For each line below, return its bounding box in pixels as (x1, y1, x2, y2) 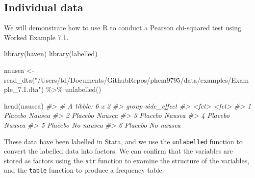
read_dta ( (4, 74, 35, 85)
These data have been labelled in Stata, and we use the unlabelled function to (4, 136, 243, 146)
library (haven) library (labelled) (4, 48, 98, 59)
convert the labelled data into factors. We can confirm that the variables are (4, 146, 233, 156)
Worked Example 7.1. (4, 32, 69, 42)
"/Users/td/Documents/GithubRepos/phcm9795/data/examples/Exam (34, 74, 249, 85)
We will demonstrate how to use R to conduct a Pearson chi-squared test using (4, 22, 241, 33)
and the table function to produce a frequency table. (4, 165, 164, 175)
